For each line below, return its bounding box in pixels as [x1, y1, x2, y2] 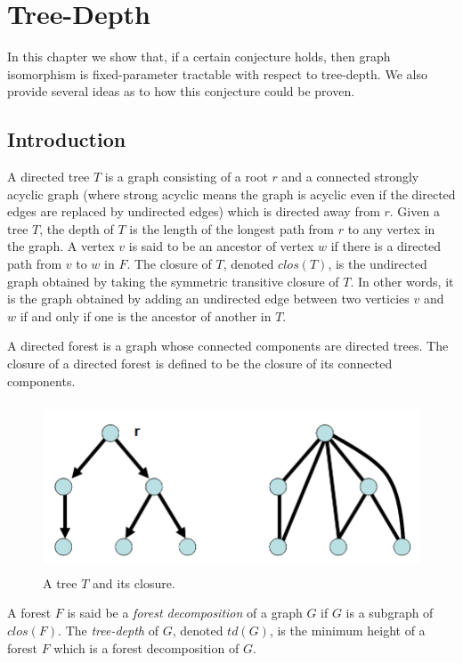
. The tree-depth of [58, 620, 158, 639]
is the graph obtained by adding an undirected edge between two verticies [7, 289, 410, 308]
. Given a [389, 202, 440, 221]
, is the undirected [328, 255, 427, 273]
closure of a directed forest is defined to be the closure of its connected [7, 354, 393, 373]
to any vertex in [347, 219, 435, 238]
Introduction [7, 125, 126, 153]
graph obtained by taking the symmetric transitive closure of [7, 271, 339, 290]
